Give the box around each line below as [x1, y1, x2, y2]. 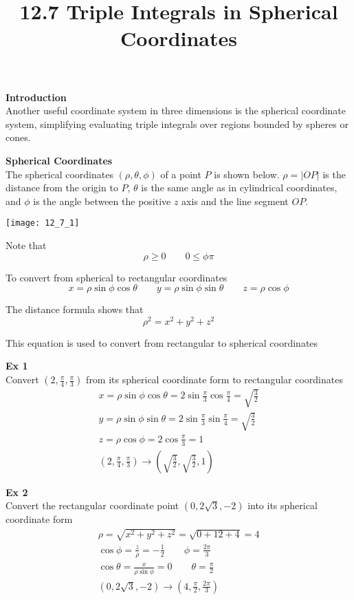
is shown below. [214, 167, 280, 181]
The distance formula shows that [5, 302, 144, 317]
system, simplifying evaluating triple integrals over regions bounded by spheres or [5, 116, 349, 131]
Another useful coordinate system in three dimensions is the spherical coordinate [5, 103, 346, 118]
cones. [5, 130, 31, 144]
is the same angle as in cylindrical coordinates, [141, 180, 338, 195]
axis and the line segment [181, 193, 289, 208]
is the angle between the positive [33, 193, 171, 208]
